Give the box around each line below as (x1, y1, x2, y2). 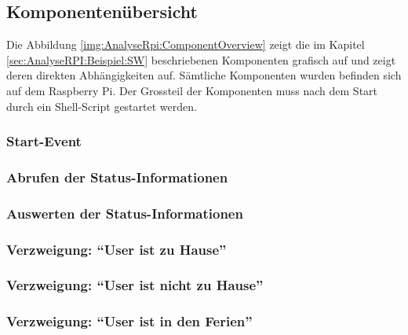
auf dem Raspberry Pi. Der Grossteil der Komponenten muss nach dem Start (6, 82, 378, 98)
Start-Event (6, 131, 82, 151)
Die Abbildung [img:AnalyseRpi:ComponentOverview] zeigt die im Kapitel (6, 36, 365, 53)
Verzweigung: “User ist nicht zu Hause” (6, 275, 264, 295)
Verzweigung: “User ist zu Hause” (6, 239, 227, 259)
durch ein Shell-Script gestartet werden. (6, 98, 197, 114)
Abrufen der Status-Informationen (6, 167, 228, 186)
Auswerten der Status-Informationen (6, 203, 243, 223)
